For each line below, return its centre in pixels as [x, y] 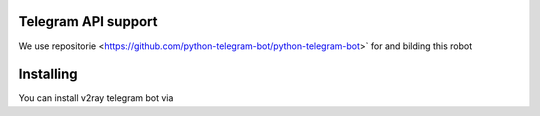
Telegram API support [88, 21]
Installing [48, 74]
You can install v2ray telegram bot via [96, 98]
